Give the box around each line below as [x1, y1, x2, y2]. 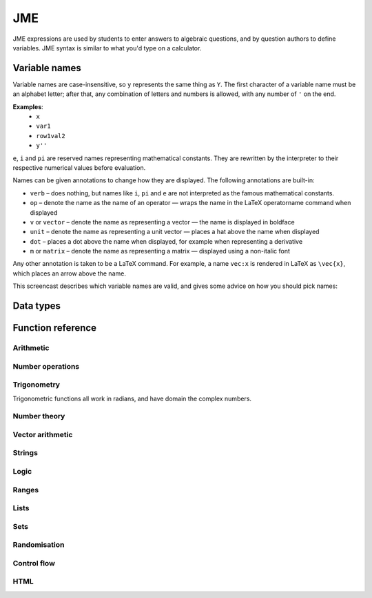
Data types [12, 300, 61, 312]
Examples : [12, 102, 44, 110]
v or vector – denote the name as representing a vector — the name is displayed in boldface [30, 218, 296, 226]
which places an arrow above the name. [12, 269, 127, 278]
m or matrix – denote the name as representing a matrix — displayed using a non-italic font [30, 247, 291, 255]
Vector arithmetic [12, 430, 73, 439]
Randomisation [12, 540, 65, 550]
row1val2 [36, 132, 65, 139]
